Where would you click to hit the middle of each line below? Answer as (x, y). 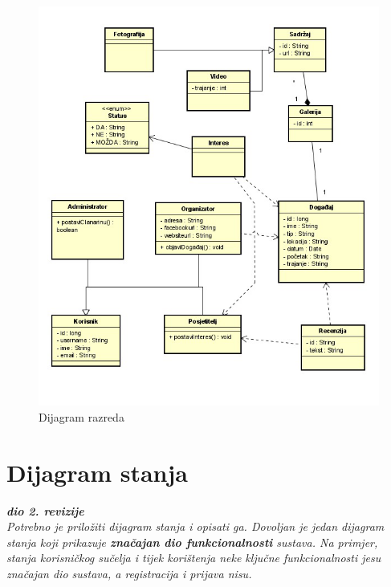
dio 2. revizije (45, 510)
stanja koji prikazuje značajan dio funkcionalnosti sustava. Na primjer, (192, 542)
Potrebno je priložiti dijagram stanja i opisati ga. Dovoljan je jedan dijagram (195, 526)
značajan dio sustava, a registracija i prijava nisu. (129, 573)
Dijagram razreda (81, 416)
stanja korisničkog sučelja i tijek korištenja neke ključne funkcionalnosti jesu (194, 558)
